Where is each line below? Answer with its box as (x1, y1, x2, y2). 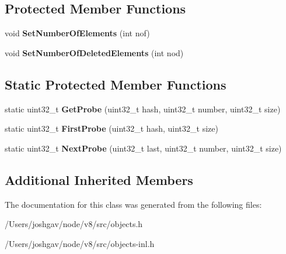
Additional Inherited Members (5, 170, 193, 188)
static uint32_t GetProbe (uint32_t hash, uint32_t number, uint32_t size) (5, 102, 281, 115)
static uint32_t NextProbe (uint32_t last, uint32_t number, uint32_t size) (5, 142, 282, 154)
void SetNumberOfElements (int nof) (5, 27, 150, 39)
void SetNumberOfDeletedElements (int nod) (5, 46, 184, 59)
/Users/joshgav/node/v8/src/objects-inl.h (5, 237, 155, 249)
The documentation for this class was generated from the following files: (5, 198, 262, 210)
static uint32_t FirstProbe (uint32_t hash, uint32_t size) (5, 122, 218, 135)
